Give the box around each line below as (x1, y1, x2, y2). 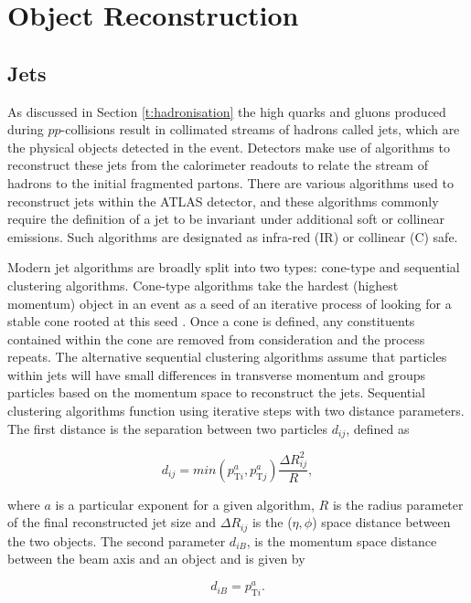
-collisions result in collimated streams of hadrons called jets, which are (60, 120, 460, 139)
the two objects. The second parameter (7, 531, 226, 550)
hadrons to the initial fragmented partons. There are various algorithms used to (7, 173, 454, 192)
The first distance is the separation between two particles (7, 418, 328, 438)
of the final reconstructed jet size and (7, 513, 217, 532)
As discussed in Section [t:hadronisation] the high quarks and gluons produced (7, 101, 446, 121)
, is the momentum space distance (246, 531, 437, 550)
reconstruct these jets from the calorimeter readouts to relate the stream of (7, 155, 428, 175)
